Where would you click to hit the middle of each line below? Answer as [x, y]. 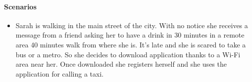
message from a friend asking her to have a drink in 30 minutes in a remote [130, 35]
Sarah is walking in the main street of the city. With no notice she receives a [132, 25]
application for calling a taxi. [60, 73]
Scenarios [20, 6]
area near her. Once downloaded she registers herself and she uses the [121, 64]
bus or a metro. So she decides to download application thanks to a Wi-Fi [128, 54]
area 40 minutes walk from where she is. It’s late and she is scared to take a [131, 44]
